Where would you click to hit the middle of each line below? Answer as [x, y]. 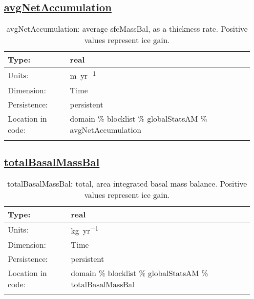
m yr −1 [83, 75]
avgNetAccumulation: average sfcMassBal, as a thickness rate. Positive [127, 29]
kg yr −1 [85, 230]
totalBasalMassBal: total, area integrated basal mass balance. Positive [127, 183]
